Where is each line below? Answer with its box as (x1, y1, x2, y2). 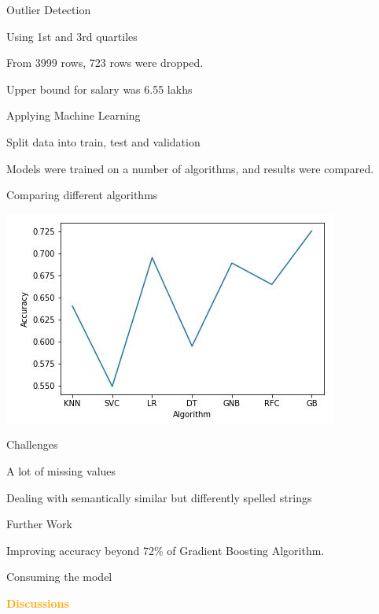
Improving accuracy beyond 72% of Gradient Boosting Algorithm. (6, 542, 325, 558)
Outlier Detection (6, 2, 91, 17)
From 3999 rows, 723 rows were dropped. (6, 54, 204, 71)
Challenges (6, 436, 58, 453)
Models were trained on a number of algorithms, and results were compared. (6, 160, 374, 176)
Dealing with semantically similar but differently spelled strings (6, 489, 312, 505)
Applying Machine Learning (6, 107, 141, 124)
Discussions (6, 594, 69, 611)
